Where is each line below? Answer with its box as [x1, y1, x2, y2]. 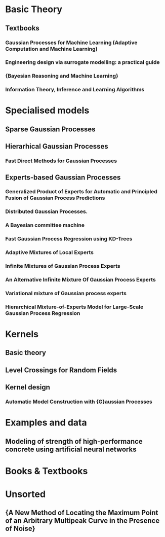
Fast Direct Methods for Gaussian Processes [5, 157, 117, 164]
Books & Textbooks [5, 465, 88, 477]
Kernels [5, 329, 39, 340]
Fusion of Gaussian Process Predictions [5, 194, 105, 201]
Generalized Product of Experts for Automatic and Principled [5, 188, 158, 195]
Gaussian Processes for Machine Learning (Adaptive [5, 39, 138, 46]
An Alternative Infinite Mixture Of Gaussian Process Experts [5, 276, 156, 283]
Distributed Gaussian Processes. [5, 208, 88, 215]
